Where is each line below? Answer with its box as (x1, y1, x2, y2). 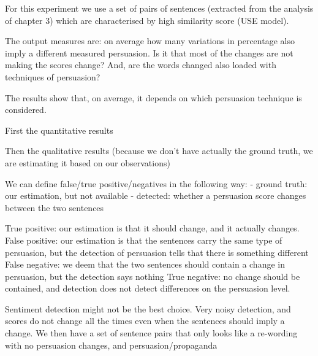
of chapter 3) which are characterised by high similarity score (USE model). (5, 14, 289, 26)
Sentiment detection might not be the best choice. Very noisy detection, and (5, 302, 291, 315)
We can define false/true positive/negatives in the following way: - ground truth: (5, 177, 308, 190)
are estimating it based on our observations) (5, 156, 170, 169)
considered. (5, 103, 47, 116)
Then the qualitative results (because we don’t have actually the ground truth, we (5, 144, 313, 157)
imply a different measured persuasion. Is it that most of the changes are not (5, 46, 293, 59)
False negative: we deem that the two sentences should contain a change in (5, 258, 285, 271)
